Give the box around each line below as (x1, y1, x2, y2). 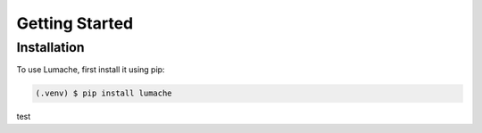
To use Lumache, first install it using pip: (16, 64, 165, 75)
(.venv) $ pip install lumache (35, 88, 173, 98)
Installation (16, 39, 85, 55)
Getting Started (16, 13, 134, 33)
